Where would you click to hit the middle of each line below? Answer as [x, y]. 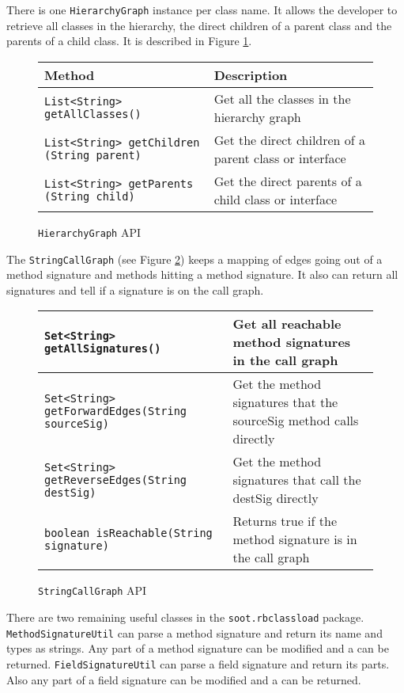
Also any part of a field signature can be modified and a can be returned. [184, 679]
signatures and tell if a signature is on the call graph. [135, 289]
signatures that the [285, 402]
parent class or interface [280, 158]
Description [251, 74]
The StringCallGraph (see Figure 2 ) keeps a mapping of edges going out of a [194, 259]
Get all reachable [287, 324]
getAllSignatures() [103, 348]
